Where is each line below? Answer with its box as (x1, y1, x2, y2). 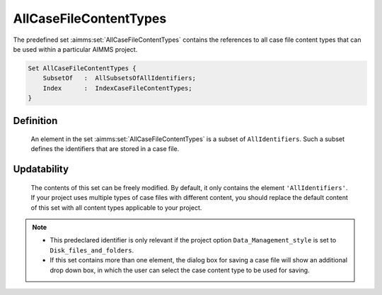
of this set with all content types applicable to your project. (30, 203, 202, 212)
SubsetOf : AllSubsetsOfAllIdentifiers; (42, 74, 196, 82)
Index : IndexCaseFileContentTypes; (42, 84, 192, 92)
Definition (13, 114, 58, 127)
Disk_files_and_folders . (50, 245, 134, 255)
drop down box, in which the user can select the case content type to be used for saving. (50, 266, 311, 274)
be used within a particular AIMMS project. (13, 45, 138, 53)
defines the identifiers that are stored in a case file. (30, 145, 180, 153)
